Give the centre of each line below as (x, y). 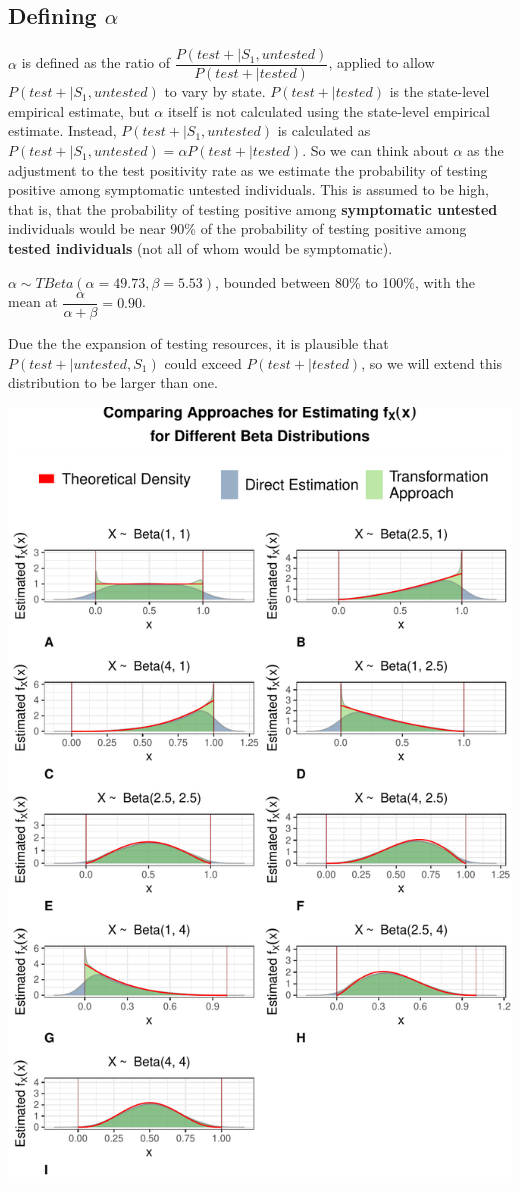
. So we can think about (375, 150)
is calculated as (324, 130)
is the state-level (439, 91)
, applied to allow (381, 62)
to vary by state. (215, 91)
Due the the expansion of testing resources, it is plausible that (198, 343)
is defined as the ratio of (95, 62)
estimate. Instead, (62, 130)
